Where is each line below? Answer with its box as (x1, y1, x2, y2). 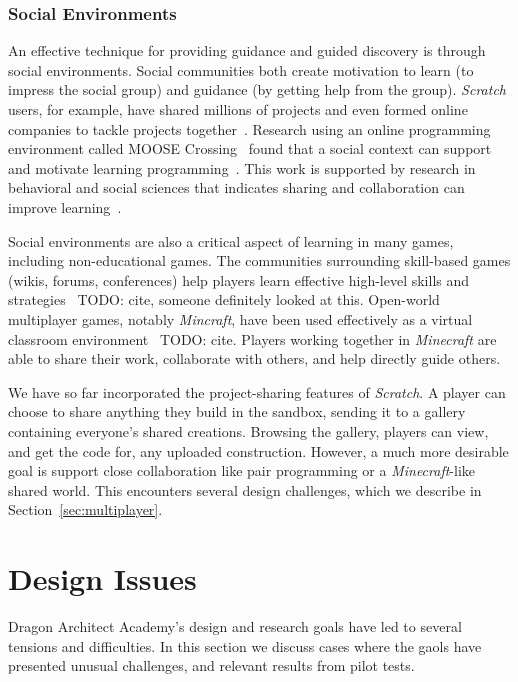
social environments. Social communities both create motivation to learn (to (8, 59, 474, 80)
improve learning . (8, 196, 122, 217)
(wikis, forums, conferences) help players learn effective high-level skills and (8, 269, 470, 290)
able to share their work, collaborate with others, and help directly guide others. (8, 348, 501, 369)
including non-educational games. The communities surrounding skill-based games (8, 250, 511, 271)
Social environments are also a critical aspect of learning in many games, (8, 230, 454, 251)
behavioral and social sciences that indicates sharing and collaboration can (8, 177, 465, 198)
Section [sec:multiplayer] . (8, 499, 163, 520)
